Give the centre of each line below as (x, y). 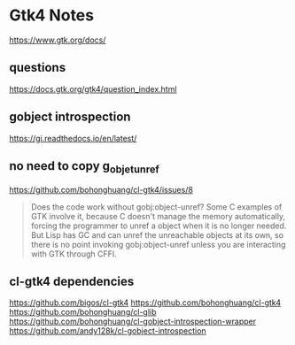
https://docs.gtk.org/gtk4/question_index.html (93, 88)
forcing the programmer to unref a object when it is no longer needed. (159, 226)
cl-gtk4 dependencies (72, 281)
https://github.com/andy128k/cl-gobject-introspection (108, 331)
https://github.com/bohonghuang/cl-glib (83, 312)
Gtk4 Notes (52, 15)
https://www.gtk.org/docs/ (58, 40)
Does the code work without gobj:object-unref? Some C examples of (156, 207)
